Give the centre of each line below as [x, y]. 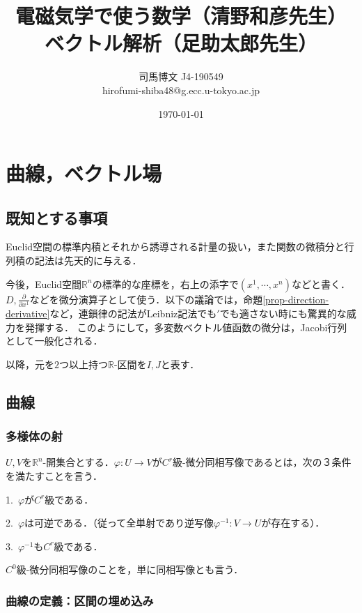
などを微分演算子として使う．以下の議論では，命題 [146, 299]
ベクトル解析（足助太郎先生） [181, 43]
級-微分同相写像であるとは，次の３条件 [262, 462]
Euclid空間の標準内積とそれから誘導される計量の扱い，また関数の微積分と [175, 247]
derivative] [28, 313]
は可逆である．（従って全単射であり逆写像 [119, 523]
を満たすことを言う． [54, 475]
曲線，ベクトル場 [84, 173]
